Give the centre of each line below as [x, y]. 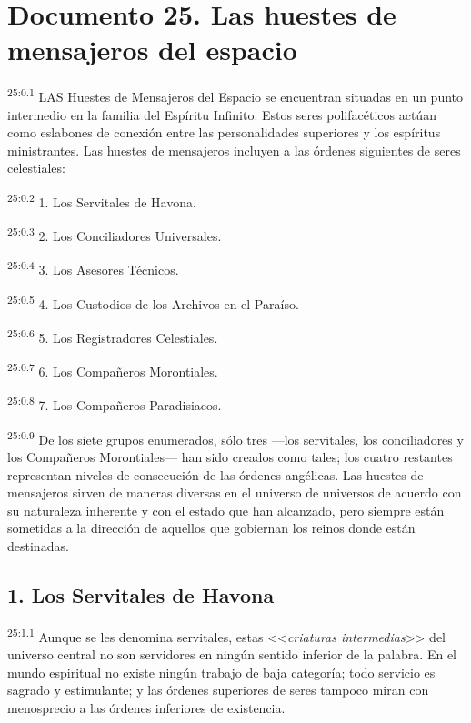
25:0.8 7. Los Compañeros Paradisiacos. [115, 404]
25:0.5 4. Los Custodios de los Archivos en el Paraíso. [153, 302]
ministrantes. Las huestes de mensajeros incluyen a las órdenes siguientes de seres [234, 150]
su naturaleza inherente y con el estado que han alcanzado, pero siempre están [226, 510]
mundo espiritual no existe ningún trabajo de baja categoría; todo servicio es [221, 672]
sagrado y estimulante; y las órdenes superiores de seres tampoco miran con [218, 690]
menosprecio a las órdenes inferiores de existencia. [146, 707]
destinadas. [38, 545]
